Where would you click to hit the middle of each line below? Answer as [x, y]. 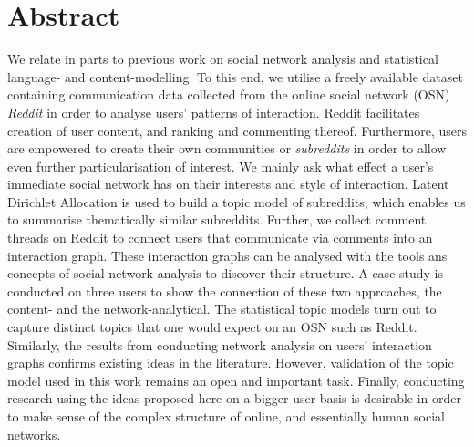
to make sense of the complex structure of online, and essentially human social [227, 416]
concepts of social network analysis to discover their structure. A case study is [226, 273]
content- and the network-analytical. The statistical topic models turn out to [222, 309]
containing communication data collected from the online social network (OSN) [229, 94]
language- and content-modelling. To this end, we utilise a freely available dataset [235, 76]
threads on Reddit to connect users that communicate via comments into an [220, 238]
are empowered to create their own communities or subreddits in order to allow [227, 148]
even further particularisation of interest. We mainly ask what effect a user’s [221, 166]
